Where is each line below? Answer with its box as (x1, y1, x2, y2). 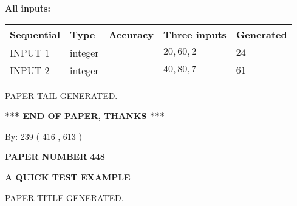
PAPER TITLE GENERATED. (5, 191, 124, 204)
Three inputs (163, 27, 227, 41)
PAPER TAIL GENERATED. (5, 89, 118, 101)
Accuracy (108, 27, 154, 41)
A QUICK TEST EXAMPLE (5, 170, 131, 183)
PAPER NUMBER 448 (5, 150, 105, 163)
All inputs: (5, 2, 50, 14)
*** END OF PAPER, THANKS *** (5, 109, 165, 122)
